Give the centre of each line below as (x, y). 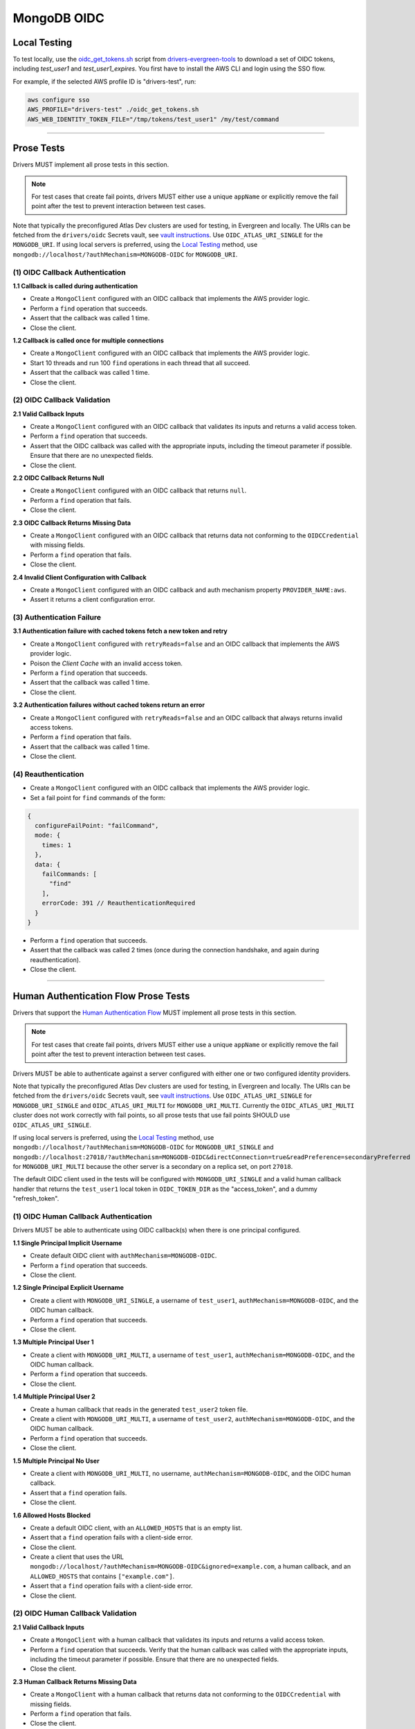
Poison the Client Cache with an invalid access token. (107, 663)
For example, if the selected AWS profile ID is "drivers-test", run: (104, 81)
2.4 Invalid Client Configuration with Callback (80, 577)
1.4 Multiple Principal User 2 (54, 1396)
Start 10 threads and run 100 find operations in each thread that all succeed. (140, 362)
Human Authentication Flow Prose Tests (101, 996)
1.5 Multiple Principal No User (56, 1461)
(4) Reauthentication (48, 774)
